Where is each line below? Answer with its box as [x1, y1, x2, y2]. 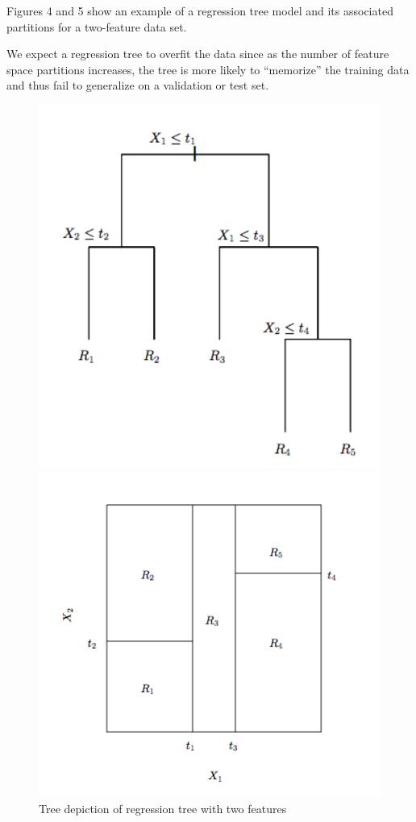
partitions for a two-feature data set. [6, 18, 187, 35]
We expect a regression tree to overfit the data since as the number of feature [6, 45, 389, 62]
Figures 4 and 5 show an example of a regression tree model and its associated [6, 2, 393, 19]
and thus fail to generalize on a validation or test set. [6, 77, 269, 94]
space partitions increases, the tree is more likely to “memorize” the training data [6, 61, 410, 77]
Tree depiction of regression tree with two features [39, 800, 287, 816]
